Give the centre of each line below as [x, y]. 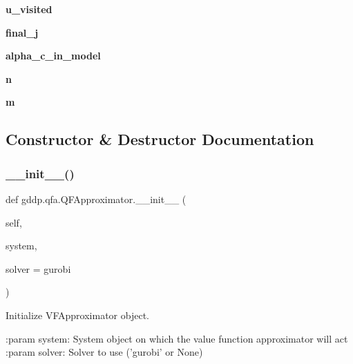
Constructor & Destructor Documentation [160, 139]
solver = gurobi [38, 268]
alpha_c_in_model [53, 56]
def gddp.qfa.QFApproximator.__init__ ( [96, 199]
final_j [22, 32]
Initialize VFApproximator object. [77, 315]
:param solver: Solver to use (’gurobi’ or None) [104, 352]
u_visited [29, 9]
